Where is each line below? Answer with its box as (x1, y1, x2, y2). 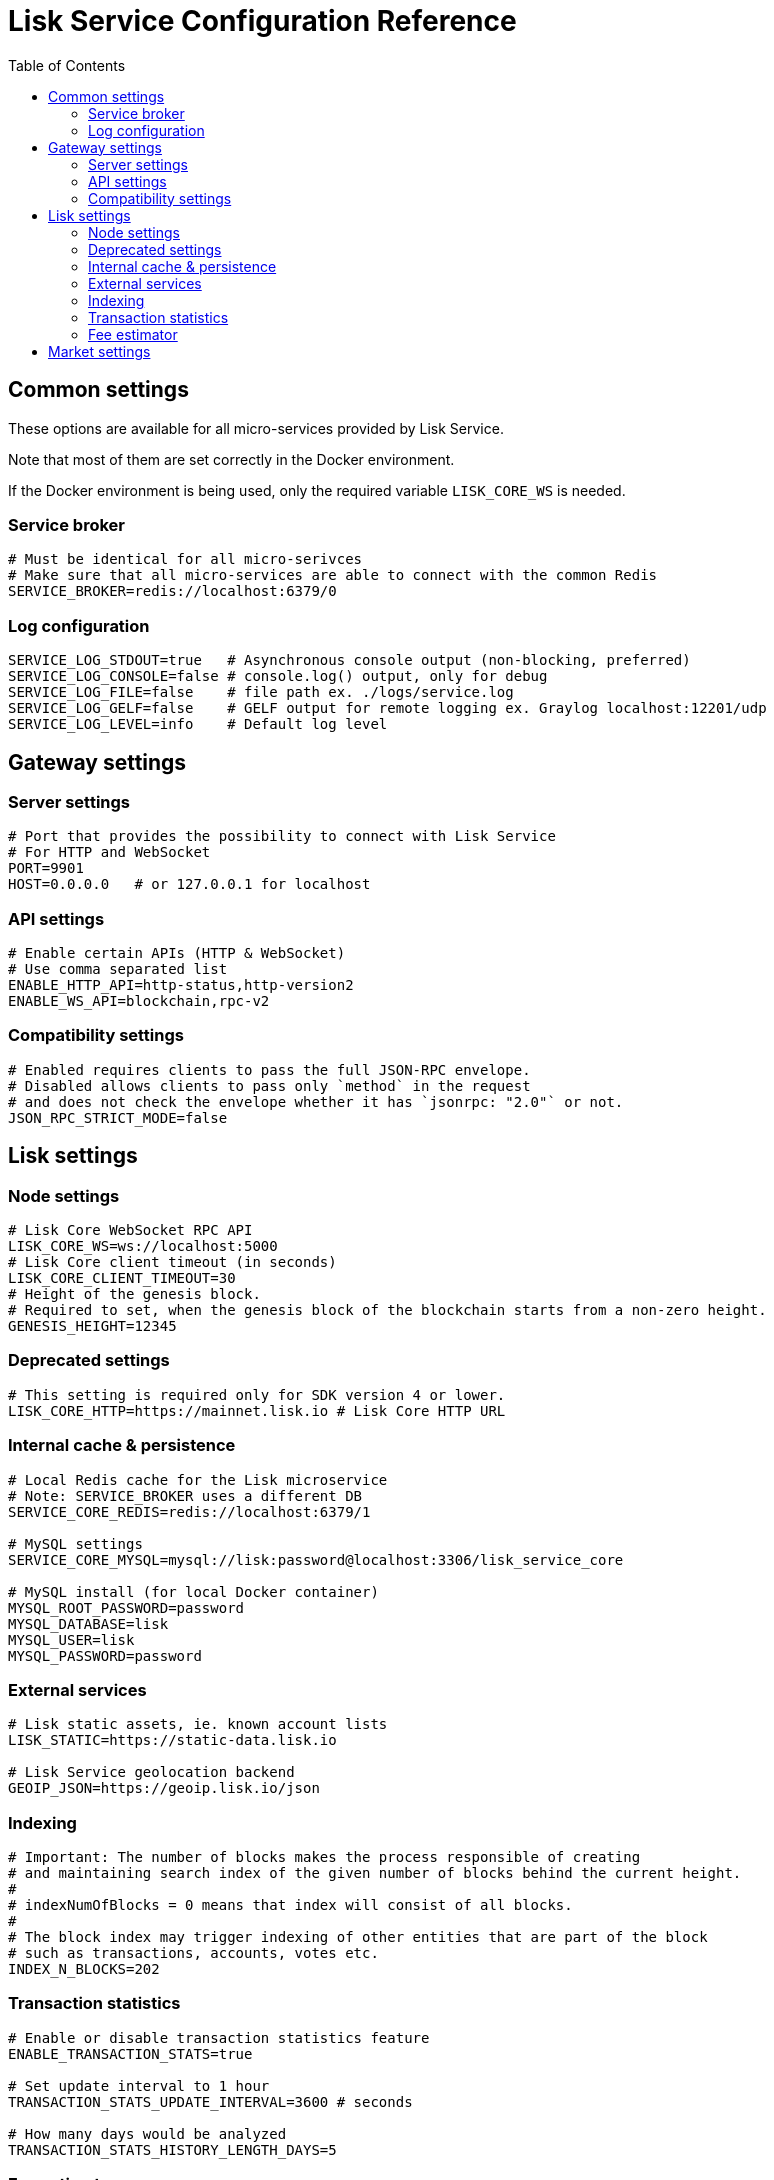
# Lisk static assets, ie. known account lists (8, 1716, 388, 1733)
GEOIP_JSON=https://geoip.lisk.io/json (8, 1780, 320, 1797)
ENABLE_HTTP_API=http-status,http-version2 (8, 977, 354, 994)
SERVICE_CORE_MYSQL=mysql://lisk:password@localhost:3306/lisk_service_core (8, 1551, 624, 1568)
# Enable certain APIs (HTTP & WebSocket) (8, 945, 346, 962)
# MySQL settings (8, 1535, 143, 1552)
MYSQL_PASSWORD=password (8, 1647, 202, 1664)
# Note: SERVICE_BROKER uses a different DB (8, 1487, 363, 1504)
